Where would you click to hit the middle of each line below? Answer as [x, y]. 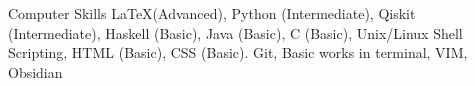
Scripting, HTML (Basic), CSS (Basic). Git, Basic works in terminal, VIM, [238, 52]
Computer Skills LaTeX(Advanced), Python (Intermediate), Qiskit [212, 13]
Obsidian [35, 71]
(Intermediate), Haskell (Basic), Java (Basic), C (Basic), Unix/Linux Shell [235, 32]
